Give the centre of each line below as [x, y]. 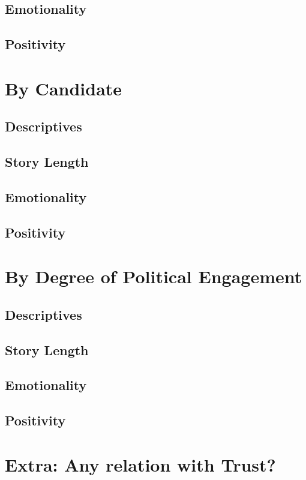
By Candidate [64, 88]
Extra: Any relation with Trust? [140, 464]
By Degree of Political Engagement [154, 276]
